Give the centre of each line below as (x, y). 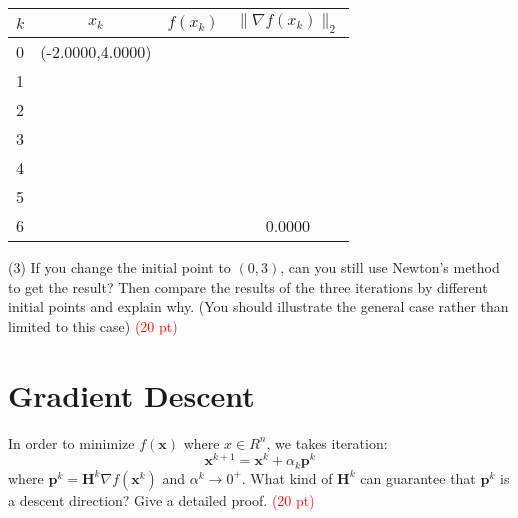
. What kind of (287, 477)
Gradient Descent (131, 394)
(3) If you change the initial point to (119, 267)
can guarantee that (418, 477)
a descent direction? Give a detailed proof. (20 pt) (161, 499)
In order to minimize (71, 442)
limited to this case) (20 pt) (93, 325)
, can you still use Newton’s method (390, 267)
